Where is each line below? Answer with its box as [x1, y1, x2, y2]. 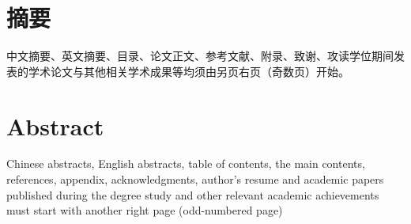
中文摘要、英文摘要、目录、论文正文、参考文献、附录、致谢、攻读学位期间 [6, 47, 394, 64]
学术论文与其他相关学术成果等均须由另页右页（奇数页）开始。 [28, 63, 349, 79]
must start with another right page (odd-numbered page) [6, 202, 283, 218]
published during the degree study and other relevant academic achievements [6, 186, 379, 203]
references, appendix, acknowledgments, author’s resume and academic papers [6, 171, 384, 188]
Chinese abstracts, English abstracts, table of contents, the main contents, [6, 155, 365, 172]
